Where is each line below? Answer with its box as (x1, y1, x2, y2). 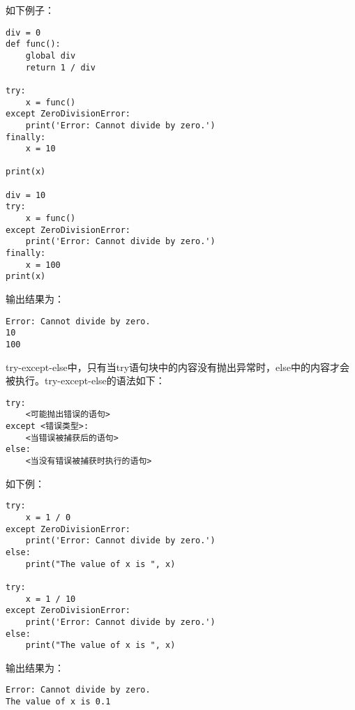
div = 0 (6, 27, 41, 38)
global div (25, 50, 76, 61)
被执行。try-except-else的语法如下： (6, 373, 165, 388)
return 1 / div (25, 62, 96, 73)
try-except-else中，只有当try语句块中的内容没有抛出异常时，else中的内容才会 (6, 359, 349, 374)
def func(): (6, 39, 61, 50)
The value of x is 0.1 (6, 697, 111, 707)
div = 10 (6, 190, 46, 200)
